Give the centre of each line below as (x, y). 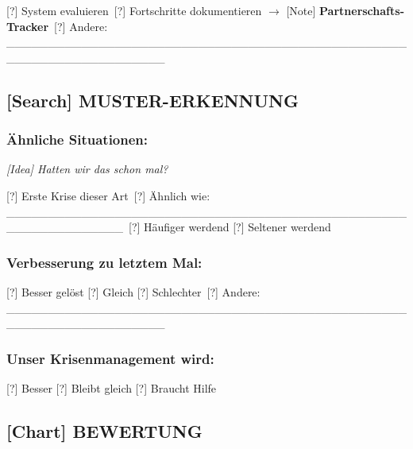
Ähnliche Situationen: (77, 139)
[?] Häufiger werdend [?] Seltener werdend (230, 227)
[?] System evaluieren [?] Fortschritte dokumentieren (134, 10)
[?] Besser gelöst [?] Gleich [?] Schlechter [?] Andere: (133, 291)
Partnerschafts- (362, 10)
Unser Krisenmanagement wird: (110, 358)
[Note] (301, 10)
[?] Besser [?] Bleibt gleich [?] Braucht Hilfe (112, 387)
